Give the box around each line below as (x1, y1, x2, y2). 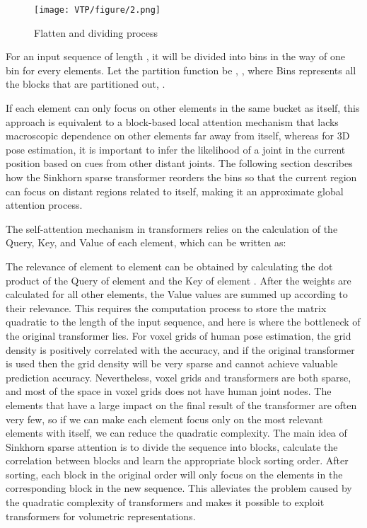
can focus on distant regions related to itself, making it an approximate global (6, 183, 344, 198)
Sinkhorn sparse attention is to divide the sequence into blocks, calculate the (6, 439, 338, 454)
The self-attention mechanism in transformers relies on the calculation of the (6, 221, 338, 236)
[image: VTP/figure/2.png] (34, 5, 161, 15)
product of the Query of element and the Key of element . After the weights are (6, 272, 351, 287)
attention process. (6, 197, 83, 212)
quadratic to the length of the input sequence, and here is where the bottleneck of (6, 314, 361, 329)
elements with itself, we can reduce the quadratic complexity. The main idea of (6, 425, 347, 440)
